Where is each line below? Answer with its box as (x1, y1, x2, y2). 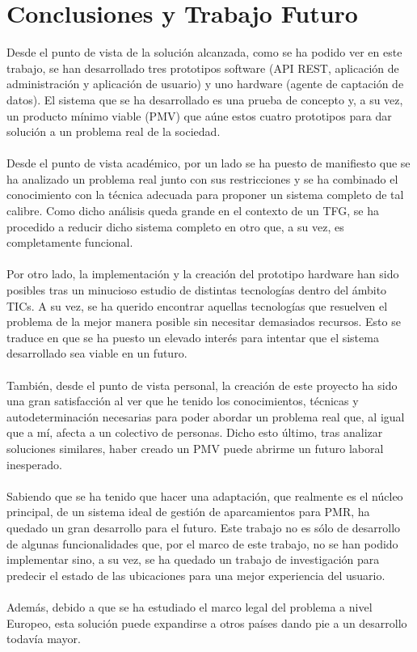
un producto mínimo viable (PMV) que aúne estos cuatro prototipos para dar (6, 107, 392, 124)
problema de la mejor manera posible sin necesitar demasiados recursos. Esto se (6, 313, 401, 330)
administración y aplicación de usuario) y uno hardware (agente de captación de (6, 75, 404, 92)
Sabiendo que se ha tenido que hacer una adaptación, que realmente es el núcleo (6, 487, 403, 504)
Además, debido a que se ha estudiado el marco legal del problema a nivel (6, 598, 373, 615)
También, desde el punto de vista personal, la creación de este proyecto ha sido (6, 376, 398, 393)
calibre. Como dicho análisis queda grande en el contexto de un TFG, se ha (6, 202, 380, 219)
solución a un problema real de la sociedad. (6, 123, 221, 140)
